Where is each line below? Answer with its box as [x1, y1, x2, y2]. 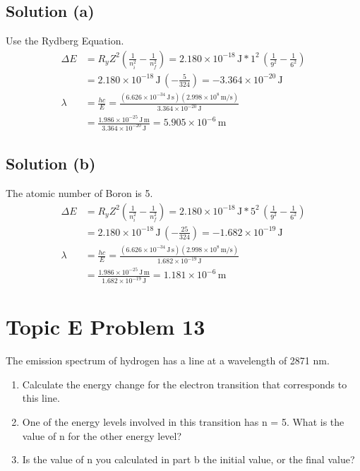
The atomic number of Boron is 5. [6, 186, 153, 201]
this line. [22, 390, 60, 405]
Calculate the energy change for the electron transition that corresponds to [22, 376, 347, 391]
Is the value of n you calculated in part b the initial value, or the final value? [22, 452, 355, 467]
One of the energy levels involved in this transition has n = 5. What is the [22, 415, 344, 429]
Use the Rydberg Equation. [6, 33, 124, 48]
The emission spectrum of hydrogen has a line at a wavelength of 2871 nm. [6, 353, 330, 368]
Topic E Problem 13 [6, 312, 205, 341]
